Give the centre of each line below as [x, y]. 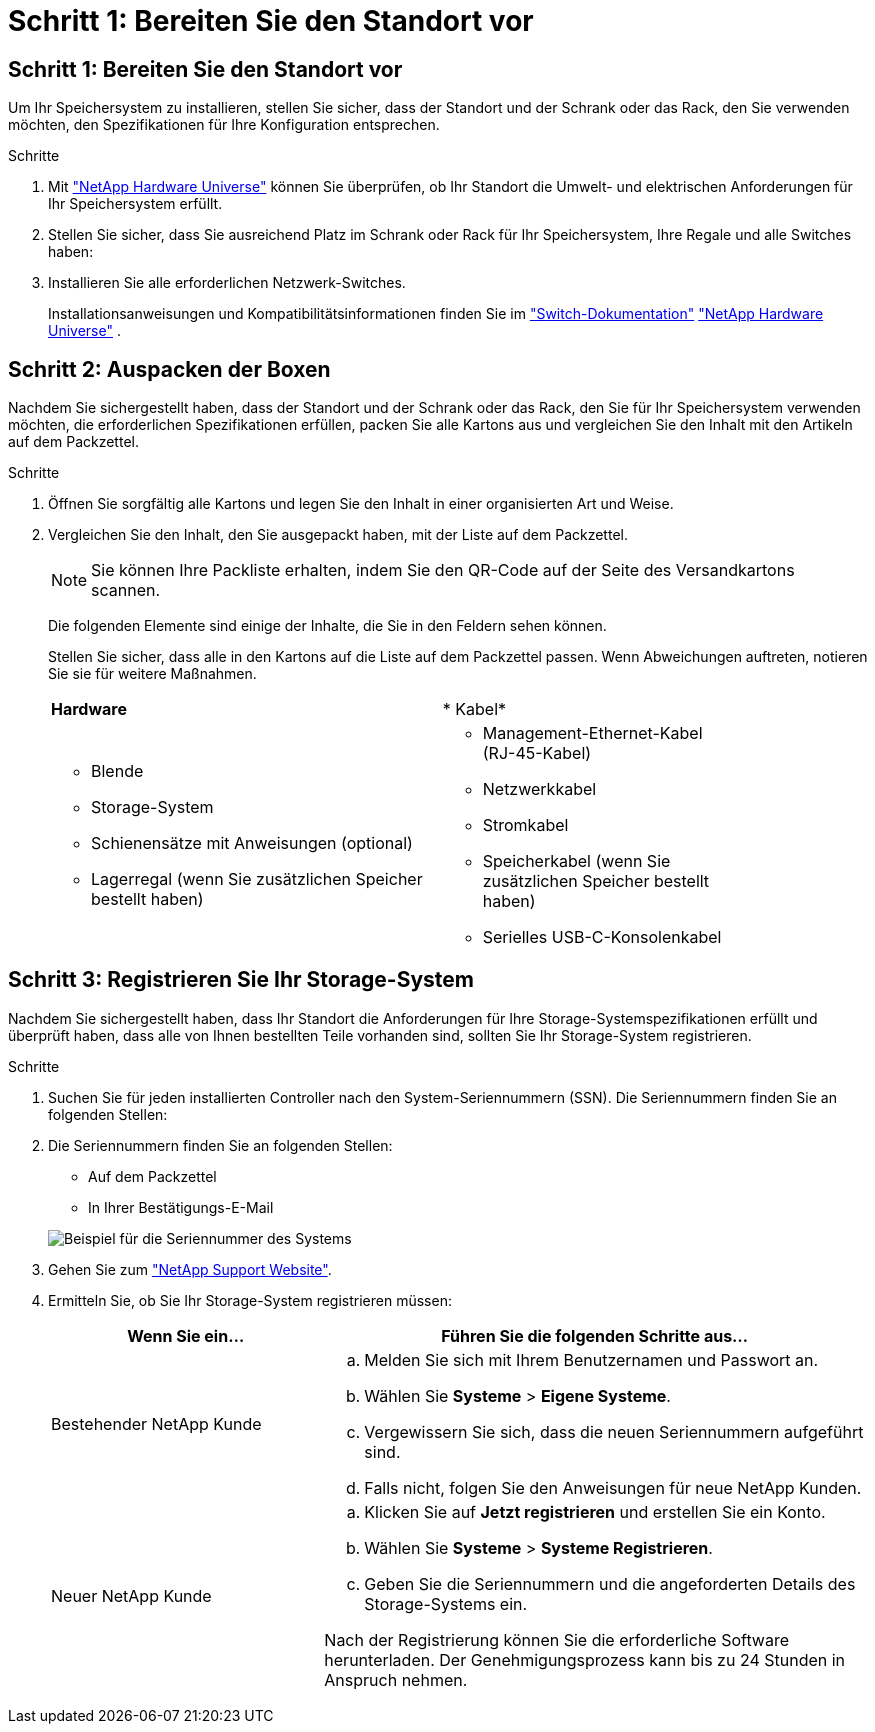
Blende [117, 771]
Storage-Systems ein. [446, 1603]
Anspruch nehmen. [396, 1679]
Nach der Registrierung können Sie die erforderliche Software [557, 1639]
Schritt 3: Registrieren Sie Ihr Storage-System [241, 980]
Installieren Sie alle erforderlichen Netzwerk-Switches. [227, 283]
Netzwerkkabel [539, 789]
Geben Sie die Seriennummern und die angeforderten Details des [610, 1583]
